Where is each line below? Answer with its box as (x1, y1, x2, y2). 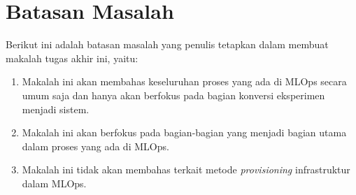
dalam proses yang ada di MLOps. (22, 138, 169, 153)
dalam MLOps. (22, 175, 87, 190)
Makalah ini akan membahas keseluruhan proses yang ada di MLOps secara (22, 74, 347, 89)
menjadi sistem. (22, 101, 90, 116)
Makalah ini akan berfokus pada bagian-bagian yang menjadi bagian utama (22, 125, 347, 140)
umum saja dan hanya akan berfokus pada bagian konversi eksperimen (22, 87, 325, 102)
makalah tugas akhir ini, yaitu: (6, 50, 138, 65)
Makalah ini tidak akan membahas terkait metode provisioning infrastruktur (22, 162, 350, 177)
